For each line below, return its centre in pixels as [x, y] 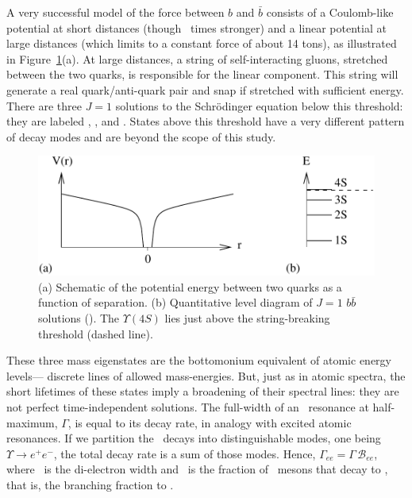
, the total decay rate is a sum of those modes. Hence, [185, 453]
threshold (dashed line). [96, 333]
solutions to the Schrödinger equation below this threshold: [259, 105]
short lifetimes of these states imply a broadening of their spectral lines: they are [203, 391]
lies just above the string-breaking [247, 318]
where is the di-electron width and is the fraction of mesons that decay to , [197, 469]
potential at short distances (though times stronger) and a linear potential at [196, 27]
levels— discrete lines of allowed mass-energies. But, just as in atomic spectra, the [206, 375]
